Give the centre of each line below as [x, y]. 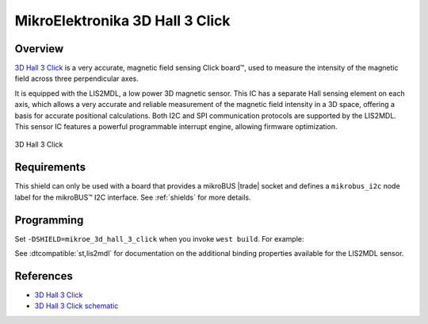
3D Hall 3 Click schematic [76, 306]
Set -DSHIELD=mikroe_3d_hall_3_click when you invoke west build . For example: [159, 238]
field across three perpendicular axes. [76, 78]
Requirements [50, 168]
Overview [39, 49]
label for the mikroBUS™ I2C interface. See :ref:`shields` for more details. [133, 197]
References [44, 276]
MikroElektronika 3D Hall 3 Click [122, 21]
